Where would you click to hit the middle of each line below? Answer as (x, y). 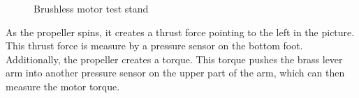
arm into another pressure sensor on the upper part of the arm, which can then (175, 73)
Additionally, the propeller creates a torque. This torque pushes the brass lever (174, 59)
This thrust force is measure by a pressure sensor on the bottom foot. (154, 46)
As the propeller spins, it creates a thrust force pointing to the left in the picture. (180, 32)
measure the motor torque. (63, 86)
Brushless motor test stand (91, 8)
